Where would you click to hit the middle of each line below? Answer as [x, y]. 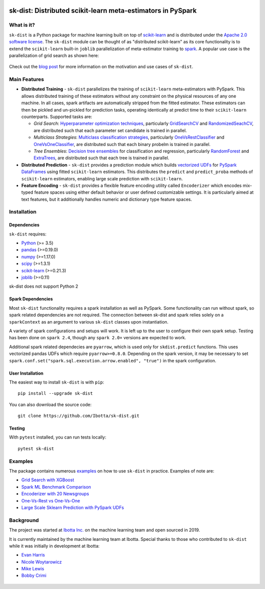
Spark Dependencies [31, 299]
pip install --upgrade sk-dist [55, 394]
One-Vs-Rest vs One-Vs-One [51, 501]
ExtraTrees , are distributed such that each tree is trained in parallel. [101, 158]
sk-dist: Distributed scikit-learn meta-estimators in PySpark [103, 11]
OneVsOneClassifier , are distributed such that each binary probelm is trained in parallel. [122, 144]
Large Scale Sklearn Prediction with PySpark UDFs [73, 507]
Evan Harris [33, 555]
